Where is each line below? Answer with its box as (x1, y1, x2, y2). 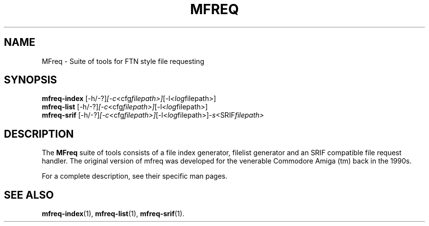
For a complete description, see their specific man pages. (42, 172, 228, 181)
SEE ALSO (4, 188, 54, 201)
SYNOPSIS (4, 74, 57, 86)
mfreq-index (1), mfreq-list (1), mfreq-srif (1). (42, 209, 185, 218)
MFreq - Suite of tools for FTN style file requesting (42, 57, 204, 65)
